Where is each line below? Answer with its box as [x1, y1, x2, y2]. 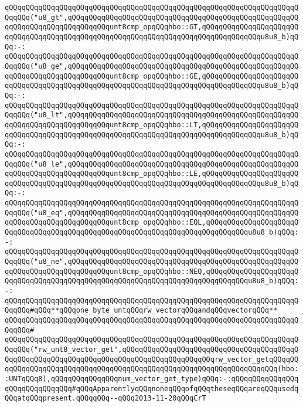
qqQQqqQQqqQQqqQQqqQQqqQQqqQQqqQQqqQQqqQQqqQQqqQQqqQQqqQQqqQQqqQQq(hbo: [5, 365, 299, 374]
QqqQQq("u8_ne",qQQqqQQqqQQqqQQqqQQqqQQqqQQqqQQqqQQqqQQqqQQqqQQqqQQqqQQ [5, 257, 299, 266]
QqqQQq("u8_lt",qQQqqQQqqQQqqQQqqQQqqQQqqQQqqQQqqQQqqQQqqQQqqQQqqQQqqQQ [5, 111, 299, 120]
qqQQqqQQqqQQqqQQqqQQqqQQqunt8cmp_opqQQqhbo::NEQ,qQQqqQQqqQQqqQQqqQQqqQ [5, 267, 299, 276]
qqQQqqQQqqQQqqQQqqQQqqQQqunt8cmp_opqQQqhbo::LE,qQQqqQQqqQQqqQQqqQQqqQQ [5, 169, 299, 178]
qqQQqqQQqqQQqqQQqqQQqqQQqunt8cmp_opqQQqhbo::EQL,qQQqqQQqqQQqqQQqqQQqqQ [5, 218, 299, 227]
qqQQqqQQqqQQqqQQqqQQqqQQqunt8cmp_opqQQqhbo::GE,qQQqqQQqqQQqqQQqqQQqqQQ [5, 72, 299, 80]
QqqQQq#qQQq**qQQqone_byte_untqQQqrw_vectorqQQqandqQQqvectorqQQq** [5, 306, 278, 315]
